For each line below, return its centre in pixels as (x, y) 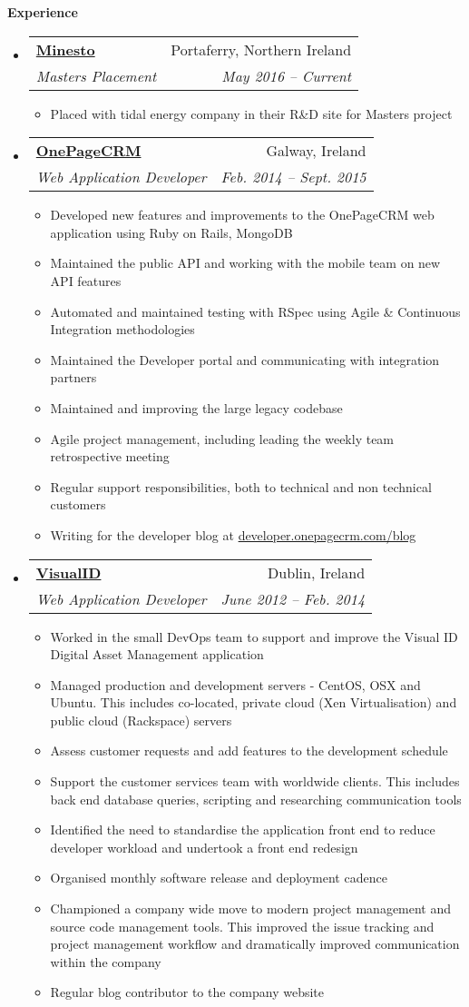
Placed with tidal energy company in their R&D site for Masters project (251, 113)
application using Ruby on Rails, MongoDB (171, 232)
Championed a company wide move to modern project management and (251, 908)
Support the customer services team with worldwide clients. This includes (255, 781)
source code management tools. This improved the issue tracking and (242, 926)
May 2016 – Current (287, 75)
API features (86, 280)
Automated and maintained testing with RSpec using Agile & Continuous (255, 311)
